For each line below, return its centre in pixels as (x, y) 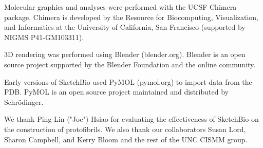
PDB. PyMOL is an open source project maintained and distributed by (116, 92)
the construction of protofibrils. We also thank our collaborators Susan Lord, (125, 129)
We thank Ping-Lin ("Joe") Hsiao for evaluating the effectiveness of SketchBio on (131, 119)
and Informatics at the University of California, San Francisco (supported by (125, 27)
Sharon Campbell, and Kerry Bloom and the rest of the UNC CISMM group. (126, 139)
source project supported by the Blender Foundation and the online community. (130, 64)
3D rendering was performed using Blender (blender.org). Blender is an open (125, 54)
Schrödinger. (24, 101)
